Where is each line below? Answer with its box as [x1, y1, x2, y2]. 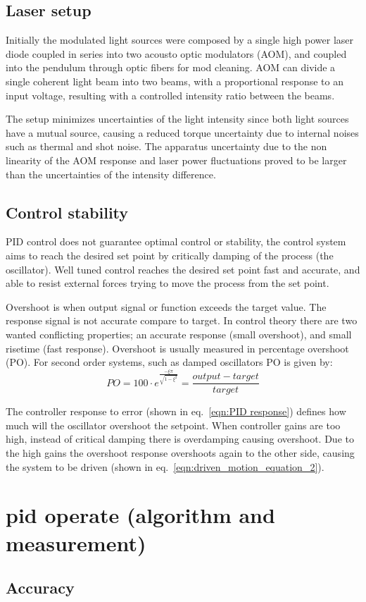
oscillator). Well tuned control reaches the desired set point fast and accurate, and [6, 262, 360, 276]
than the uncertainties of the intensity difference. [6, 166, 216, 181]
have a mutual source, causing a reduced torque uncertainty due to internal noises [6, 125, 359, 140]
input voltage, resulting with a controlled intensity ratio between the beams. [6, 87, 335, 102]
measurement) [6, 528, 146, 557]
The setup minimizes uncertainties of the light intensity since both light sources [6, 111, 349, 126]
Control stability [6, 201, 129, 223]
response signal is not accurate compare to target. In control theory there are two [6, 313, 358, 328]
